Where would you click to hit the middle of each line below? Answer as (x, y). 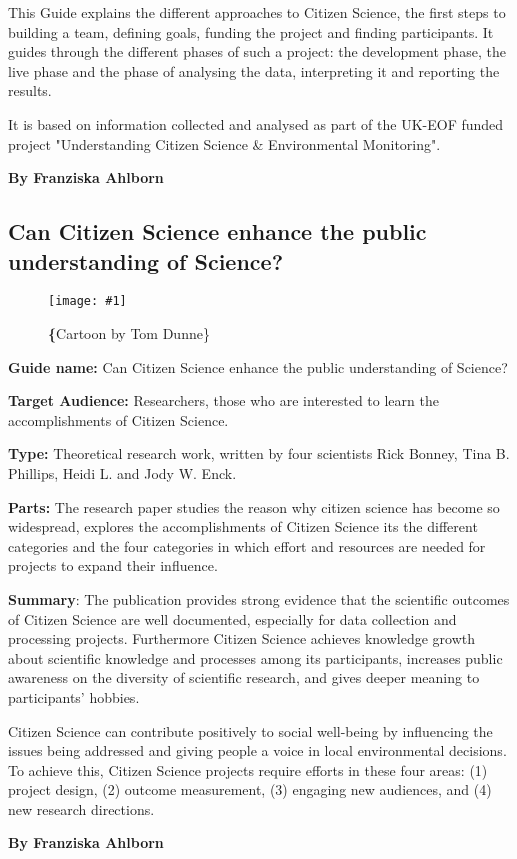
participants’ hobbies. (74, 696)
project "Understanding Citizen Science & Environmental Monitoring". (224, 143)
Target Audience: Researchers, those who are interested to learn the (223, 400)
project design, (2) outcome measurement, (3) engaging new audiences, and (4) (250, 789)
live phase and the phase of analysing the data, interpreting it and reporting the (254, 70)
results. (30, 90)
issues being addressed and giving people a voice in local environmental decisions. (257, 750)
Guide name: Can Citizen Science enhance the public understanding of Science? (258, 366)
